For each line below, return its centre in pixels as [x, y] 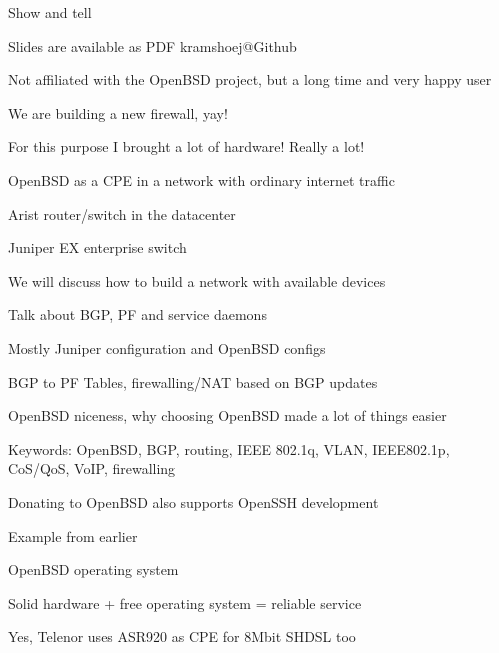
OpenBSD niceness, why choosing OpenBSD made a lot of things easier [227, 415]
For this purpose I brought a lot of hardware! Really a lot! [186, 146]
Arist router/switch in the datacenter [122, 213]
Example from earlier [73, 535]
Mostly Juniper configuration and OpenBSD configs [167, 347]
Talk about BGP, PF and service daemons [137, 314]
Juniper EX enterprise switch [97, 247]
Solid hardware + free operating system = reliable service [185, 602]
